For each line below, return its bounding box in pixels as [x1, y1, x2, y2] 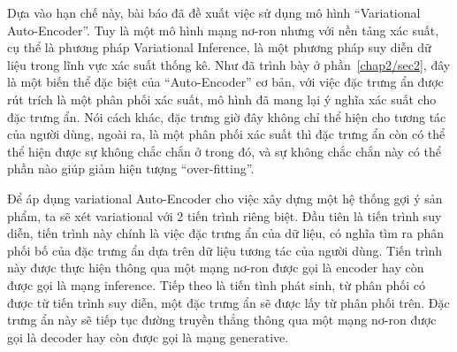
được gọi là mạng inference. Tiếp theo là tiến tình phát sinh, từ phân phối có [7, 275, 426, 294]
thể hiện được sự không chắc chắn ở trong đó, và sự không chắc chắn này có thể [7, 142, 441, 160]
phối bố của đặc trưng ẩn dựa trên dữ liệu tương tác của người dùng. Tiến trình [7, 241, 443, 259]
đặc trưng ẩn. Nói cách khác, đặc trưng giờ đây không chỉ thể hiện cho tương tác [7, 107, 446, 126]
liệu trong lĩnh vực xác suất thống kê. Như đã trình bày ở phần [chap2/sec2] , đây [7, 55, 451, 73]
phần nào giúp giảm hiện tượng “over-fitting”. [7, 159, 255, 178]
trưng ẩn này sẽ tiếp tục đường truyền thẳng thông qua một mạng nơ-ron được [7, 310, 437, 329]
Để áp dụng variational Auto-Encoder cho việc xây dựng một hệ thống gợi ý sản [7, 188, 443, 207]
